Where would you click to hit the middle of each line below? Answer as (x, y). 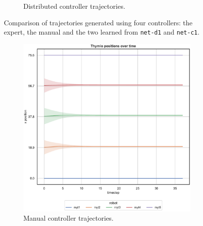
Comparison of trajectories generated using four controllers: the (98, 22)
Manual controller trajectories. (68, 218)
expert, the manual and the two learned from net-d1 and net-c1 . (102, 32)
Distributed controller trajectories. (74, 6)
